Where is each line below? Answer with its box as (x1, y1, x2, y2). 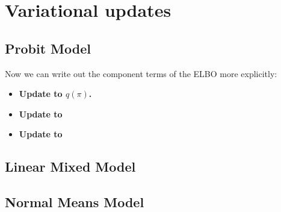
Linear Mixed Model (5, 157, 136, 176)
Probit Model (5, 39, 91, 57)
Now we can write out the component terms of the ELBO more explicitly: (5, 67, 277, 79)
